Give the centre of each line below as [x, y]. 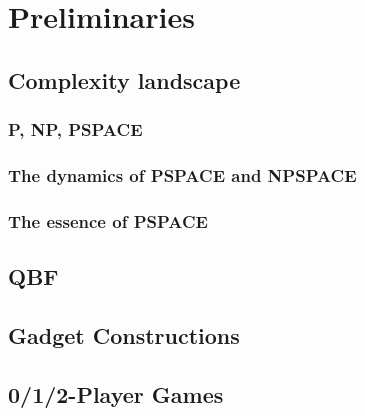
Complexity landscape [124, 79]
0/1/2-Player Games [116, 393]
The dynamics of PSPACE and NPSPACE [182, 174]
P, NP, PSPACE [75, 129]
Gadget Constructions [124, 334]
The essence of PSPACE [108, 220]
